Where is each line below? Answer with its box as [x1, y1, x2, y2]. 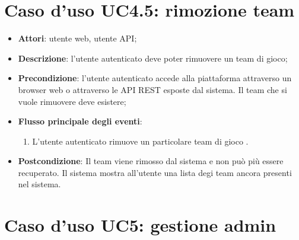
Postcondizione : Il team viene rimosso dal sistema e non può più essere [18, 155, 284, 167]
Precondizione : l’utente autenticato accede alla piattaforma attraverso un [18, 72, 292, 84]
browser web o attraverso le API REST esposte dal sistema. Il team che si [18, 83, 287, 95]
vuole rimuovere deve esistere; [18, 95, 126, 107]
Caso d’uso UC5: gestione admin [4, 213, 276, 237]
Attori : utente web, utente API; [18, 32, 137, 44]
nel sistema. [18, 178, 61, 190]
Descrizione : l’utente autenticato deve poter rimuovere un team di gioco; [18, 52, 288, 64]
